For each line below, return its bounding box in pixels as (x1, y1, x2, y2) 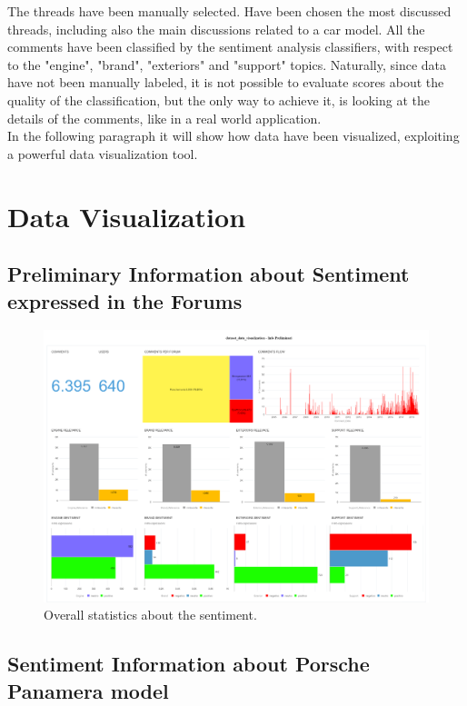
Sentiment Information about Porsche (7, 650, 370, 678)
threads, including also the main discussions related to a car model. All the (7, 19, 425, 38)
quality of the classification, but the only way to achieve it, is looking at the (7, 90, 430, 109)
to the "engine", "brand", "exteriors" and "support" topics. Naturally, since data (7, 55, 447, 74)
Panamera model (7, 676, 169, 704)
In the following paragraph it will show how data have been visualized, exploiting (7, 126, 460, 145)
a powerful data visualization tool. (7, 144, 198, 163)
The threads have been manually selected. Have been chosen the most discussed (7, 2, 452, 20)
